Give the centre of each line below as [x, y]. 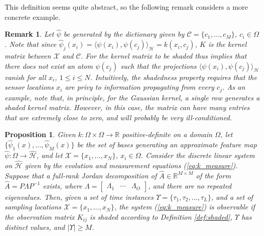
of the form [213, 175]
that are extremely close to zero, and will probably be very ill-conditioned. [118, 117]
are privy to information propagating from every [140, 87]
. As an [234, 87]
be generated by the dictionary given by [124, 34]
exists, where [63, 185]
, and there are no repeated [190, 185]
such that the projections [158, 65]
